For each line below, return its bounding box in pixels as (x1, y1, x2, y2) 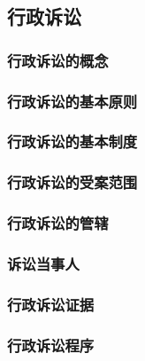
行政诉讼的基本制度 (7, 130, 138, 153)
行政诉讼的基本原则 (7, 90, 138, 112)
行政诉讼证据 (7, 293, 95, 315)
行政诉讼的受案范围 (7, 171, 138, 193)
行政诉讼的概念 (7, 49, 109, 71)
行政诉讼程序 (7, 334, 95, 356)
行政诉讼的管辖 (7, 212, 109, 234)
